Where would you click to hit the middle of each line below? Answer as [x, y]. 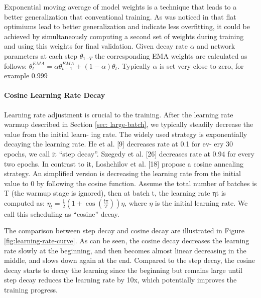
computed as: [24, 202]
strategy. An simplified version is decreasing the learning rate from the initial [122, 173]
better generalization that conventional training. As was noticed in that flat [120, 16]
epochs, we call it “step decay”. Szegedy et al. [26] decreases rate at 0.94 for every [129, 153]
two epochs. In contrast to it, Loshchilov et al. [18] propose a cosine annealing [124, 163]
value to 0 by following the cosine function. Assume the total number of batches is [130, 183]
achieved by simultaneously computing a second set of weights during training [124, 36]
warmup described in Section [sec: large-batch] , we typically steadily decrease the [129, 124]
